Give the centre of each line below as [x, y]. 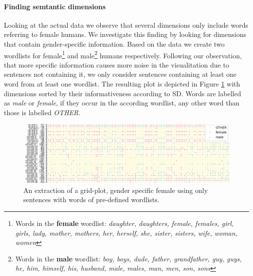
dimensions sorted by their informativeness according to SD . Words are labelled [123, 93]
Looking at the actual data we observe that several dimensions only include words [126, 25]
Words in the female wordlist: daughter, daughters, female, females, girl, [125, 223]
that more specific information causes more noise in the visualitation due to [117, 64]
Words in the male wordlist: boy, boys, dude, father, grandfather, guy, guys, [128, 258]
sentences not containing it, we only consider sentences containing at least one [120, 74]
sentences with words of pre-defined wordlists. [91, 199]
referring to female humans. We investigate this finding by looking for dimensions [125, 34]
